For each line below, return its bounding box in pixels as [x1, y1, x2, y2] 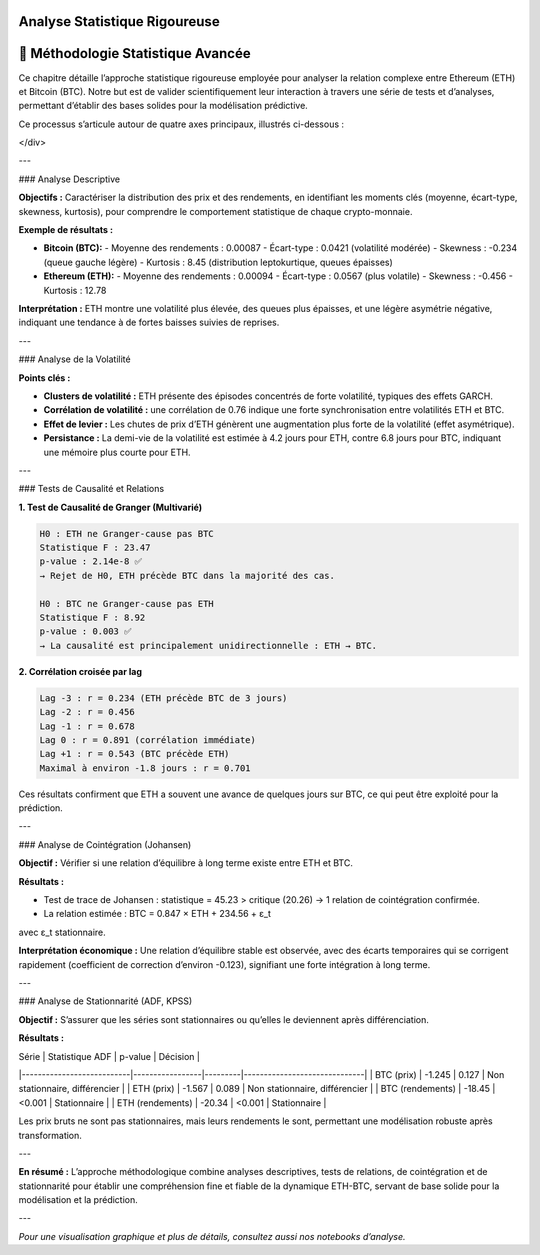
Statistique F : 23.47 [39, 542, 151, 554]
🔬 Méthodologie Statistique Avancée [18, 45, 251, 62]
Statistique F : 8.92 [39, 612, 146, 624]
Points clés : [18, 371, 71, 384]
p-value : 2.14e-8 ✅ [39, 556, 143, 567]
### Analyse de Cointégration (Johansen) [18, 838, 192, 850]
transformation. [18, 1129, 82, 1141]
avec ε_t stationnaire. [18, 926, 107, 938]
